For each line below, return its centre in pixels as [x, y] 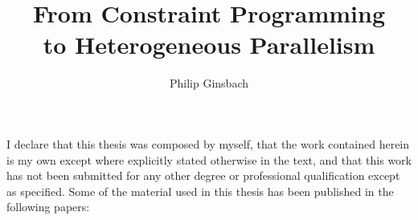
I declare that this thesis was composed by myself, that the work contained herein [208, 143]
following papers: [48, 207]
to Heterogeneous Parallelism [209, 45]
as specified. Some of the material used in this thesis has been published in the [200, 191]
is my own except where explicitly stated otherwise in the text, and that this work [209, 159]
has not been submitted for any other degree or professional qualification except [203, 175]
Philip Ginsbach [209, 83]
